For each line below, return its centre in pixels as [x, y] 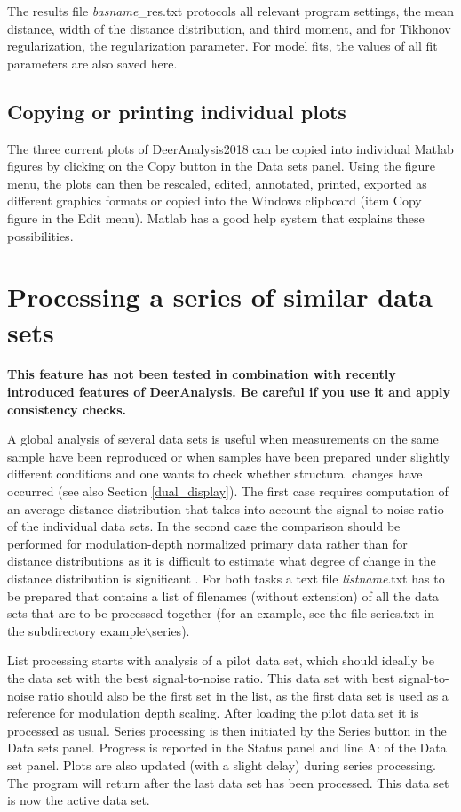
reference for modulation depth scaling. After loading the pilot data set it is [213, 713]
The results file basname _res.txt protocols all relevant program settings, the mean [230, 11]
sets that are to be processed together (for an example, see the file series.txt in [221, 613]
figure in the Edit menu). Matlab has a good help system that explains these [216, 217]
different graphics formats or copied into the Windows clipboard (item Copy [215, 201]
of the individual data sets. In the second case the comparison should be [204, 526]
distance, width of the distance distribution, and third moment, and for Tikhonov [229, 28]
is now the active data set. [79, 800]
